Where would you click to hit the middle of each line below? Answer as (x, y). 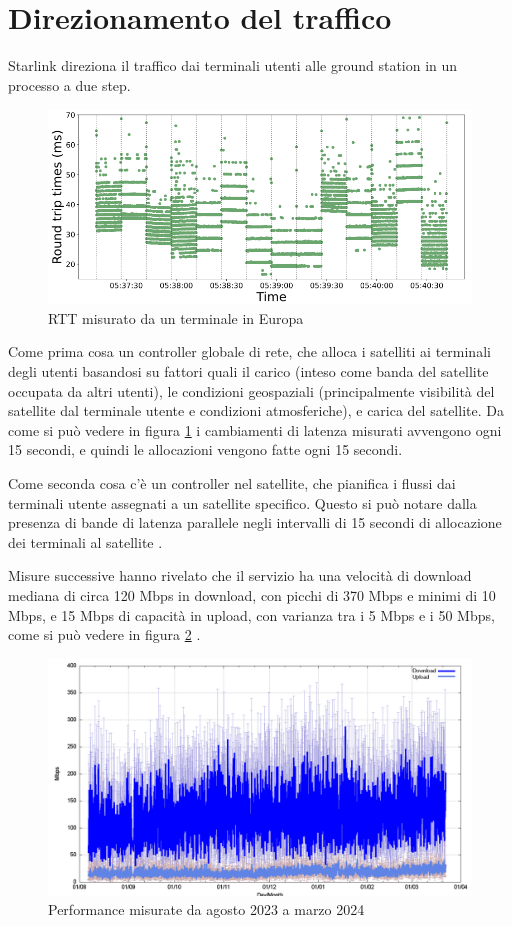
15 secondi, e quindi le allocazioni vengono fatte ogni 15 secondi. (205, 449)
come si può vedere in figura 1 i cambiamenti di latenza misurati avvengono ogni (255, 429)
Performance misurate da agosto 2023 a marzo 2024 (206, 909)
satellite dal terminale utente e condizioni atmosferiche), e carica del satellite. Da (256, 410)
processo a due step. (69, 84)
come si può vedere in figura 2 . (104, 634)
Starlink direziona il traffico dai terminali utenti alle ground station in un (233, 65)
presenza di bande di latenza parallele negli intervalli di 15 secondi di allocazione (255, 522)
